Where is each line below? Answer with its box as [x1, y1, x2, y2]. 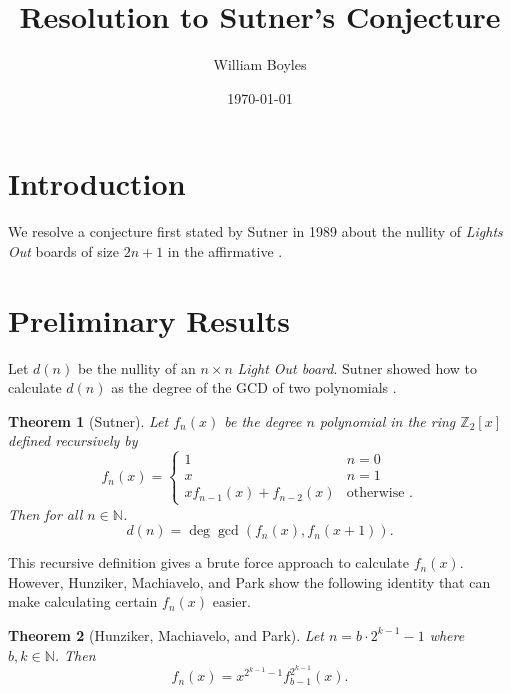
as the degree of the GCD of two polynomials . [111, 377, 397, 398]
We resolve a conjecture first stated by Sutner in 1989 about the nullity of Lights [8, 221, 503, 242]
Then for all [8, 503, 83, 524]
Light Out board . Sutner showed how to [237, 357, 478, 378]
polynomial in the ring [319, 410, 456, 431]
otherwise [346, 486, 405, 501]
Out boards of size [8, 240, 119, 261]
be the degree [224, 410, 302, 431]
